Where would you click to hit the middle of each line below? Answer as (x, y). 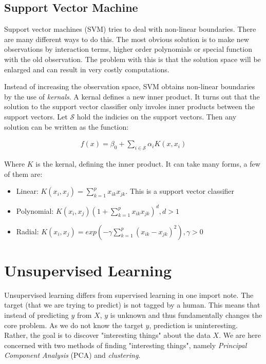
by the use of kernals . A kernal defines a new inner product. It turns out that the (132, 96)
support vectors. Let (36, 116)
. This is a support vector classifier (180, 191)
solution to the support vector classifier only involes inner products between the (129, 106)
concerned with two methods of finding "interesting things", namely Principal (126, 345)
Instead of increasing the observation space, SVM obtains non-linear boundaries (130, 86)
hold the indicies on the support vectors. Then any (157, 116)
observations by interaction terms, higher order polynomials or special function (128, 49)
